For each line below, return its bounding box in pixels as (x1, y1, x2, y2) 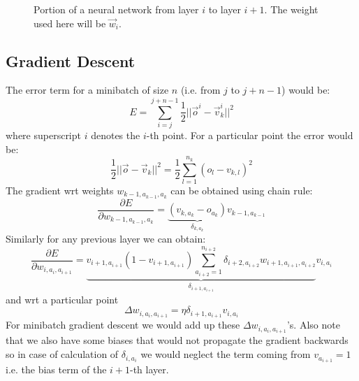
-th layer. (130, 362, 169, 377)
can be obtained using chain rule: (170, 182, 313, 197)
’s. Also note (286, 317, 340, 332)
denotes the (91, 128, 140, 143)
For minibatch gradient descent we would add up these (6, 317, 240, 332)
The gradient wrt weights (6, 182, 114, 197)
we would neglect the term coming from (140, 347, 311, 361)
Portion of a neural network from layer (34, 2, 199, 16)
